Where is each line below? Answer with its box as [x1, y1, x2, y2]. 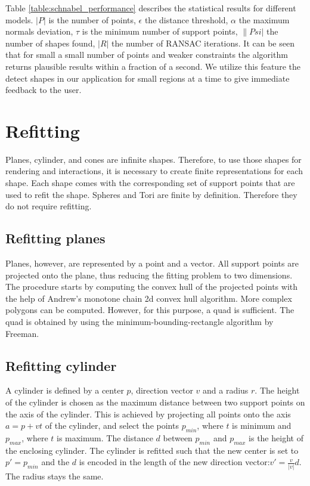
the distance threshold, [144, 13, 228, 26]
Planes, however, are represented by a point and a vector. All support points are [5, 257, 299, 270]
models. [5, 13, 33, 26]
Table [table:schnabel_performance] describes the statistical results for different [5, 2, 296, 14]
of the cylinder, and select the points [45, 419, 179, 432]
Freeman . [5, 327, 39, 339]
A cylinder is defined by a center [5, 384, 124, 397]
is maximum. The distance [56, 431, 153, 444]
